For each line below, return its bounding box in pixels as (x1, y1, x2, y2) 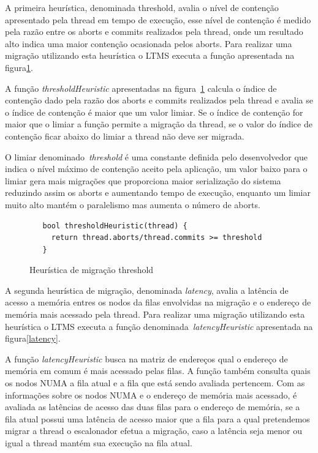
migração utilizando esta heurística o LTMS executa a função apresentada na (5, 49, 295, 62)
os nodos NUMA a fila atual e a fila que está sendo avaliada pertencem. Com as (5, 376, 305, 389)
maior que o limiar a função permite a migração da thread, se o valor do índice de (5, 118, 312, 130)
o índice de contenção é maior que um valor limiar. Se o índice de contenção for (5, 105, 303, 118)
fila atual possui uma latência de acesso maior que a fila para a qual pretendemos (5, 412, 310, 425)
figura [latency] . (5, 332, 61, 345)
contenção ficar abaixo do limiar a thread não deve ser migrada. (5, 129, 244, 142)
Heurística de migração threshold (29, 263, 154, 276)
